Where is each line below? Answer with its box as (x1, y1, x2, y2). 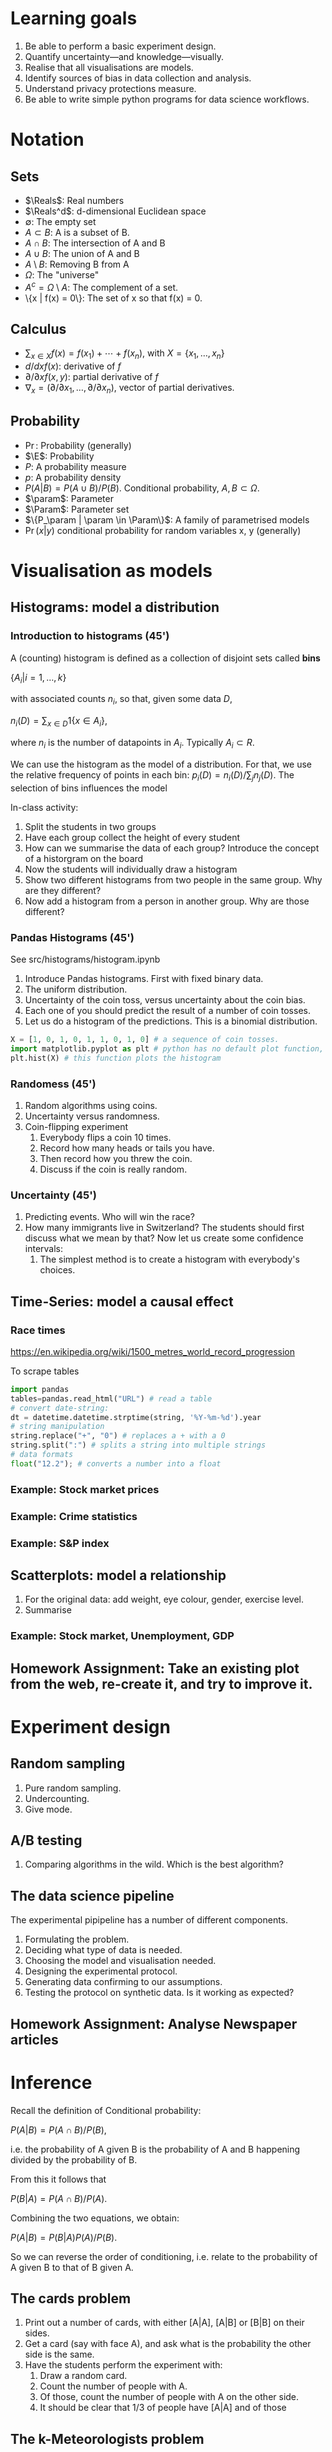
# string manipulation (10, 1422, 105, 1432)
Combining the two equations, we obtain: (10, 2212, 180, 2224)
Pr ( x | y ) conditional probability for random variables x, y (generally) (24, 524, 302, 536)
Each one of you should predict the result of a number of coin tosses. (24, 1004, 311, 1016)
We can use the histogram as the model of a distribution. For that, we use (10, 758, 313, 770)
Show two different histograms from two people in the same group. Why (24, 873, 323, 886)
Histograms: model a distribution (10, 599, 220, 616)
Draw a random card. (39, 2370, 128, 2382)
